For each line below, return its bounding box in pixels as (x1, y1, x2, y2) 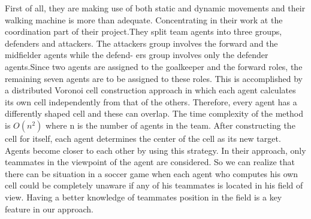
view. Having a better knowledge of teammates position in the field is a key (5, 190, 282, 203)
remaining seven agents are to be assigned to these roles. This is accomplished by (5, 72, 303, 84)
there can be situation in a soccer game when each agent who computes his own (5, 167, 298, 180)
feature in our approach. (5, 202, 93, 215)
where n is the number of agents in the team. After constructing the (45, 118, 295, 131)
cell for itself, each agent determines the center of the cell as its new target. (5, 132, 281, 144)
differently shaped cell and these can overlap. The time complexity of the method (5, 107, 303, 120)
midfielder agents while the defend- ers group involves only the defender (5, 48, 268, 61)
